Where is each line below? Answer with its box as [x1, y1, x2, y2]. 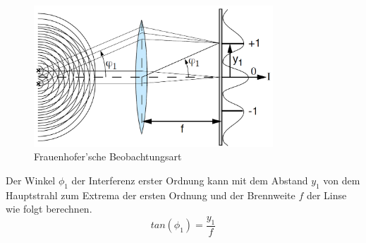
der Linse [306, 187, 347, 202]
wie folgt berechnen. [6, 201, 92, 216]
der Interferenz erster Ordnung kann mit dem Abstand [71, 172, 308, 187]
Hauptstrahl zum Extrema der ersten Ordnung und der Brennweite [6, 187, 295, 202]
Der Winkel [6, 172, 56, 187]
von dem [323, 172, 360, 187]
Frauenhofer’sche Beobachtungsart [34, 149, 182, 164]
